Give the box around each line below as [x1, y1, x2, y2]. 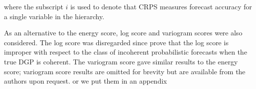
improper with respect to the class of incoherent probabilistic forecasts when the [4, 47, 247, 57]
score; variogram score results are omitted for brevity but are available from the [4, 66, 246, 76]
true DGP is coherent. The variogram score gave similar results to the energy [4, 56, 238, 66]
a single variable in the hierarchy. [4, 11, 104, 21]
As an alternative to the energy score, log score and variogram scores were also [4, 28, 243, 38]
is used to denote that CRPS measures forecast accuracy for [70, 1, 252, 11]
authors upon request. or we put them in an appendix [4, 76, 167, 86]
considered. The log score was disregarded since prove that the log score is [4, 37, 229, 47]
